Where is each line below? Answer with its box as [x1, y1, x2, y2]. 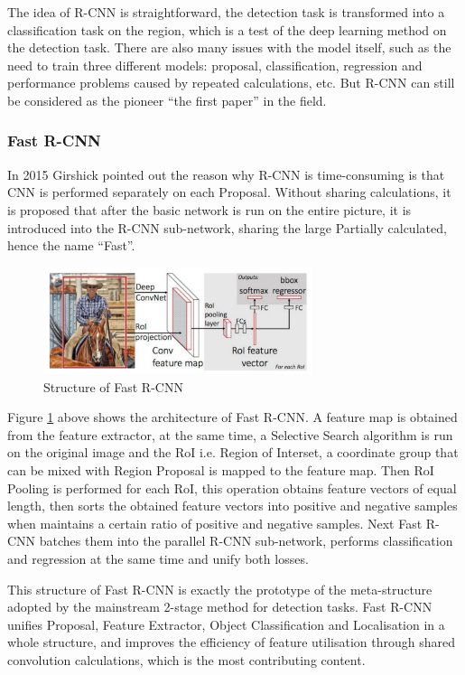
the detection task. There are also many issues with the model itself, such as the [7, 38, 451, 57]
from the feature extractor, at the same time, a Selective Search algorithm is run [7, 425, 453, 444]
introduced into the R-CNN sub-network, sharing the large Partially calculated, [7, 218, 447, 237]
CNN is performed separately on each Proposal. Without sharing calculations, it [7, 183, 451, 202]
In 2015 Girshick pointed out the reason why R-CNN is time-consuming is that [7, 164, 445, 183]
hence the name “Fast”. [7, 236, 135, 255]
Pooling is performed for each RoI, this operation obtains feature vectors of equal [7, 478, 457, 497]
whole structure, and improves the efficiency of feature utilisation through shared [7, 633, 456, 652]
